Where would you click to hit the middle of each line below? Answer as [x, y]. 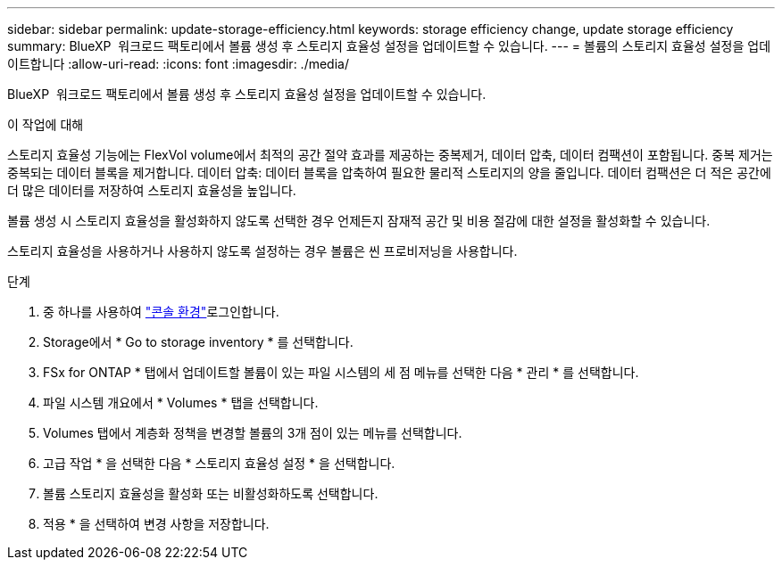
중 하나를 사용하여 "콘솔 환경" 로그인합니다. [161, 312]
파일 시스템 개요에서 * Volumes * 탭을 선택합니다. [181, 403]
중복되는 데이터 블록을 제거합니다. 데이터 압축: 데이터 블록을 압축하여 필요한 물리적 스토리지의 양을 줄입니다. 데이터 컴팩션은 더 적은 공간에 [389, 173]
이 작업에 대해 [46, 124]
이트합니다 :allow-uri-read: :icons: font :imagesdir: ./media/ [178, 64]
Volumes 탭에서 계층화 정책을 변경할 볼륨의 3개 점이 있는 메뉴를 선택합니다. [253, 433]
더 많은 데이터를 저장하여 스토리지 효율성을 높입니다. [152, 190]
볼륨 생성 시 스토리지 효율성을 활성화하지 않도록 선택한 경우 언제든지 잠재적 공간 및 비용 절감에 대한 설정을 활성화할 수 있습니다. [359, 221]
